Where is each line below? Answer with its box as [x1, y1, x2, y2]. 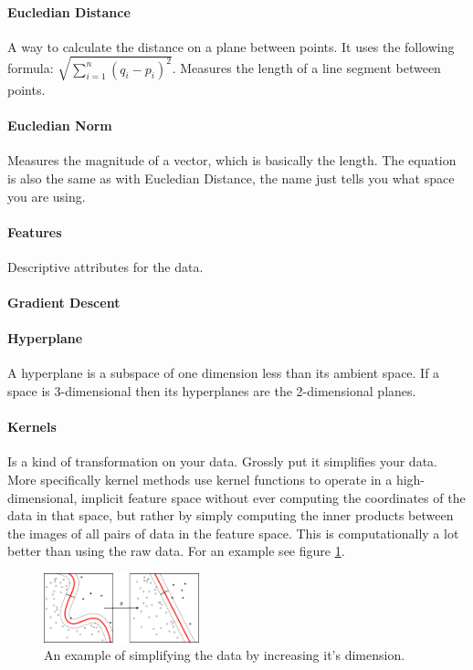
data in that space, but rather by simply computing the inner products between [7, 506, 454, 525]
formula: [7, 58, 54, 78]
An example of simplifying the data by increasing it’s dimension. [44, 645, 405, 665]
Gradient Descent [7, 293, 121, 312]
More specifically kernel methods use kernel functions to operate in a [7, 470, 393, 489]
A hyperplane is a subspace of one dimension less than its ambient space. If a [7, 363, 440, 382]
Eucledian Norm [7, 116, 112, 135]
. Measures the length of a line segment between [172, 58, 441, 78]
